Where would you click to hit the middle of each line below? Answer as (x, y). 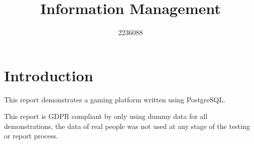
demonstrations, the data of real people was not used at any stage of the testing (127, 126)
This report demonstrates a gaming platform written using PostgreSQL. (115, 99)
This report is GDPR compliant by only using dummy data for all (106, 116)
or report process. (31, 136)
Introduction (49, 75)
